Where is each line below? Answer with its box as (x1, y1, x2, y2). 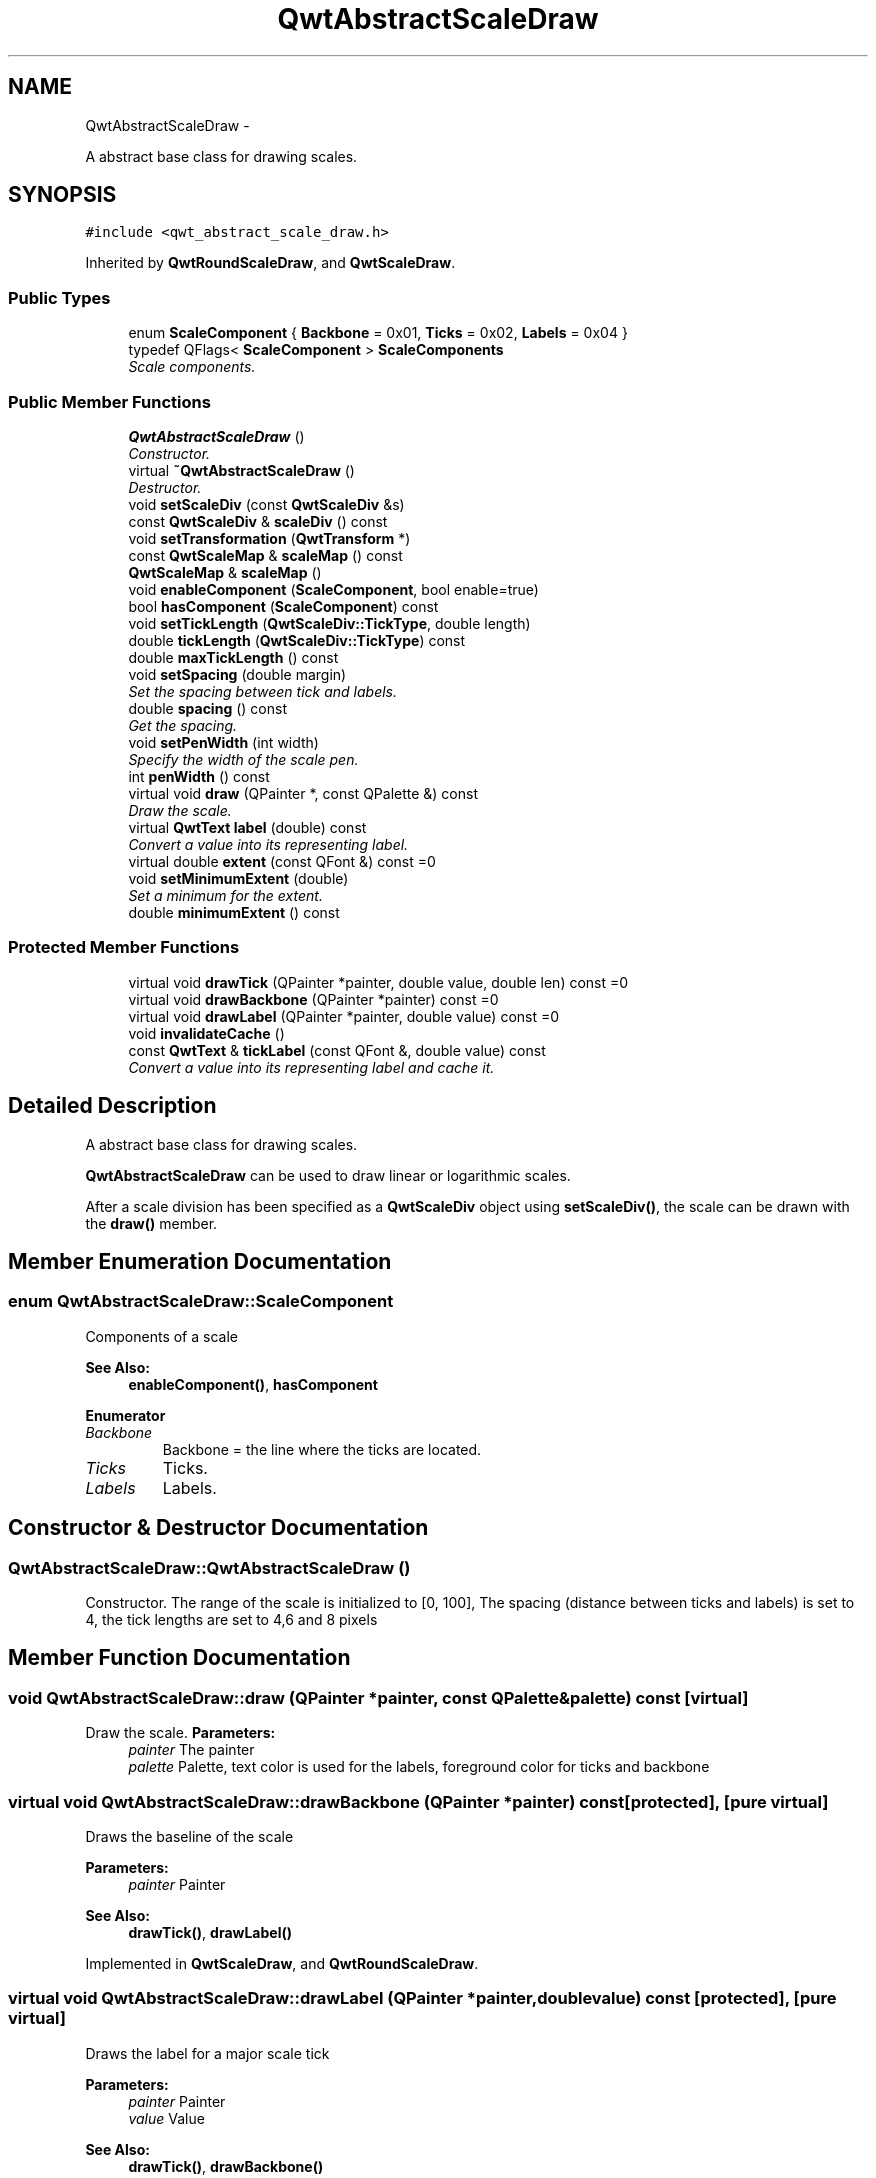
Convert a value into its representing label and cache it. (128, 1058, 495, 1076)
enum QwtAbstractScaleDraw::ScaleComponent (8, 1291, 394, 1312)
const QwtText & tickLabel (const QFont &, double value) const (128, 1041, 546, 1059)
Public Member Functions (8, 391, 211, 412)
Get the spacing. (128, 716, 238, 734)
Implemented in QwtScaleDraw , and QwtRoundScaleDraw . (85, 1954, 479, 1972)
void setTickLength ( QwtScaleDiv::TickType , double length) (128, 614, 531, 632)
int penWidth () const (128, 767, 270, 785)
